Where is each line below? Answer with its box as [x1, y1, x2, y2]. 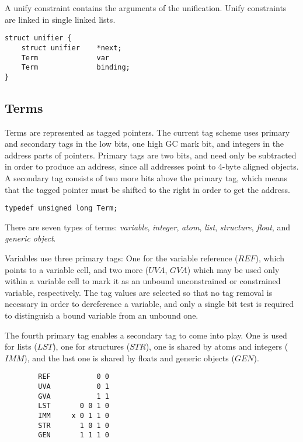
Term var [21, 53, 109, 62]
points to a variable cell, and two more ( [5, 263, 149, 275]
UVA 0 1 [38, 382, 109, 391]
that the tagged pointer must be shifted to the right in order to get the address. [5, 183, 290, 195]
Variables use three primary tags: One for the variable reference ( [5, 252, 238, 264]
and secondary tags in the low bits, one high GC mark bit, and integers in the [5, 137, 284, 150]
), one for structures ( [53, 340, 130, 353]
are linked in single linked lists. [5, 13, 116, 25]
